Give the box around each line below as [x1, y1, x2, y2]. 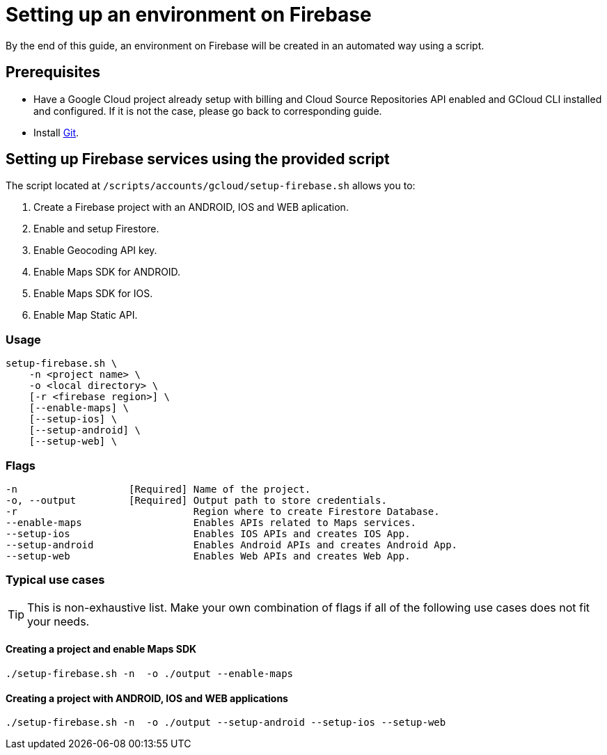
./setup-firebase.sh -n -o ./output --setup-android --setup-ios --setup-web [6, 717, 446, 729]
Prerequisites [6, 63, 100, 81]
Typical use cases [6, 573, 105, 587]
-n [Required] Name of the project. [6, 483, 311, 495]
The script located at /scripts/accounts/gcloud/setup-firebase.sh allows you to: [6, 180, 416, 192]
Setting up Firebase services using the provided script [6, 150, 390, 168]
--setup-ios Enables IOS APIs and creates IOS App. [6, 527, 411, 539]
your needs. [27, 614, 90, 628]
